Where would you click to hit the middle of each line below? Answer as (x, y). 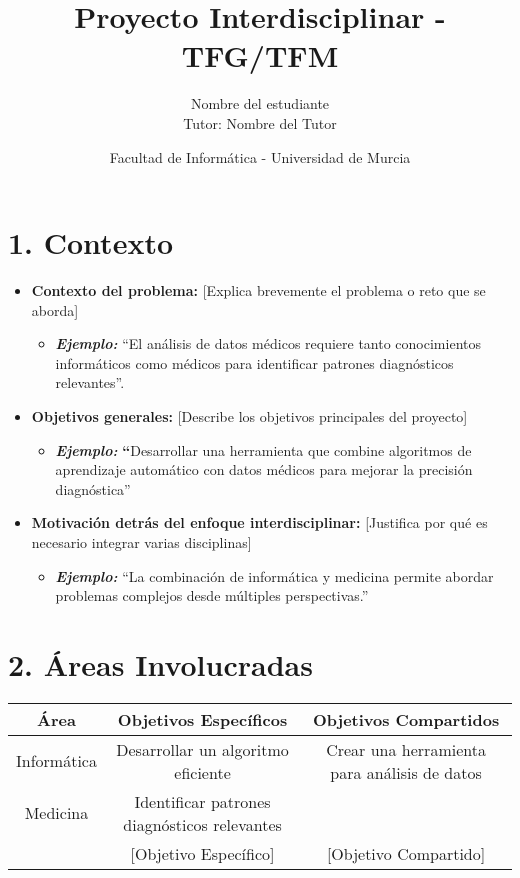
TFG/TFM (260, 55)
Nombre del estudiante (260, 103)
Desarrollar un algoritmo (202, 749)
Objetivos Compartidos (406, 719)
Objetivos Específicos (202, 719)
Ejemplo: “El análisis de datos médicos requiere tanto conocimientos (268, 343)
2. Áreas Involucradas (160, 663)
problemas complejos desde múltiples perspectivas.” (212, 595)
